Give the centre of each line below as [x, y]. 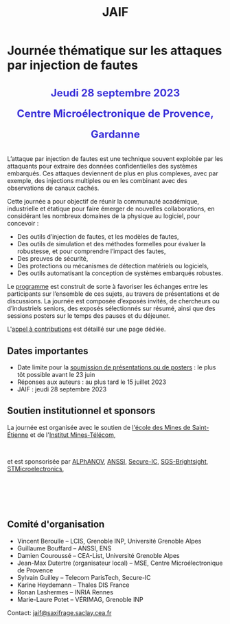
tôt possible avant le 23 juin [56, 375]
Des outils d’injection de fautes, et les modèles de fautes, [98, 237]
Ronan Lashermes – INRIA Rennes [65, 592]
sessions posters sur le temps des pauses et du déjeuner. [89, 316]
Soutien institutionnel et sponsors [81, 411]
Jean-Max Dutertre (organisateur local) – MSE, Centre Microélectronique [120, 563]
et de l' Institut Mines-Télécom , [73, 435]
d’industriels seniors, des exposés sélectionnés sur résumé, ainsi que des [111, 309]
